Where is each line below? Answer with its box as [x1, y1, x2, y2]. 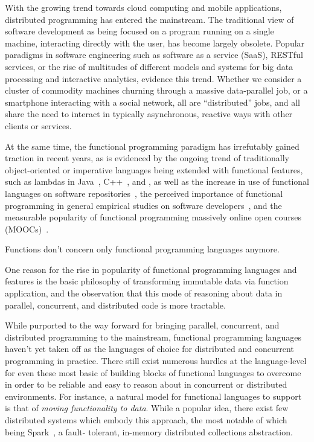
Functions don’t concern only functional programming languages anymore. [5, 243, 280, 255]
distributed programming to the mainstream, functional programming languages [5, 330, 301, 343]
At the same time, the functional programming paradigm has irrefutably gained [5, 139, 300, 152]
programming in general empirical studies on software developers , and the [5, 199, 282, 211]
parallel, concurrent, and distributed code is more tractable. [5, 298, 226, 311]
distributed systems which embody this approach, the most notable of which [5, 414, 287, 426]
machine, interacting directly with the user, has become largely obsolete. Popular [5, 36, 305, 49]
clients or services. [5, 119, 72, 132]
